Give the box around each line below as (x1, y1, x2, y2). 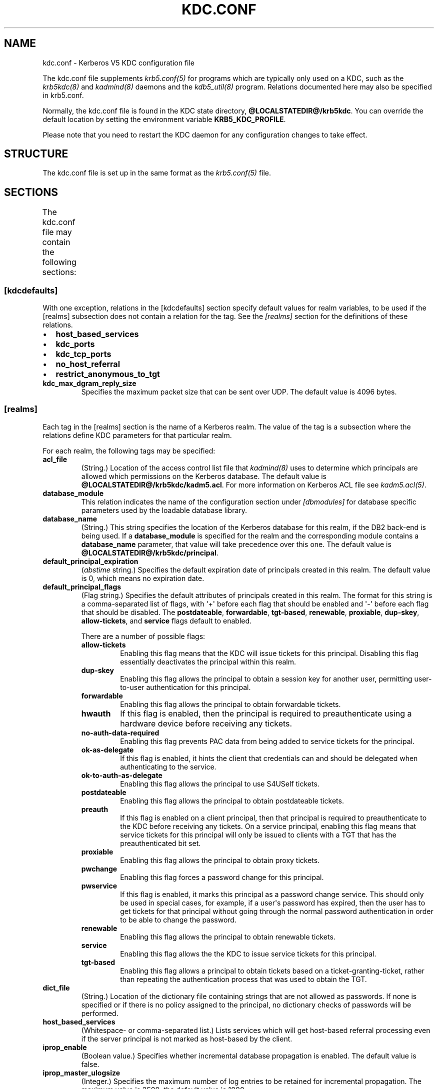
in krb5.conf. (42, 90, 84, 99)
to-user (120, 682, 144, 691)
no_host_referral (55, 359, 120, 369)
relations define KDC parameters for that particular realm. (42, 430, 232, 439)
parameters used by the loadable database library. (81, 505, 247, 514)
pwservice (81, 881, 117, 890)
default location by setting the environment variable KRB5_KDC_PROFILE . (42, 114, 286, 123)
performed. (81, 1008, 118, 1017)
